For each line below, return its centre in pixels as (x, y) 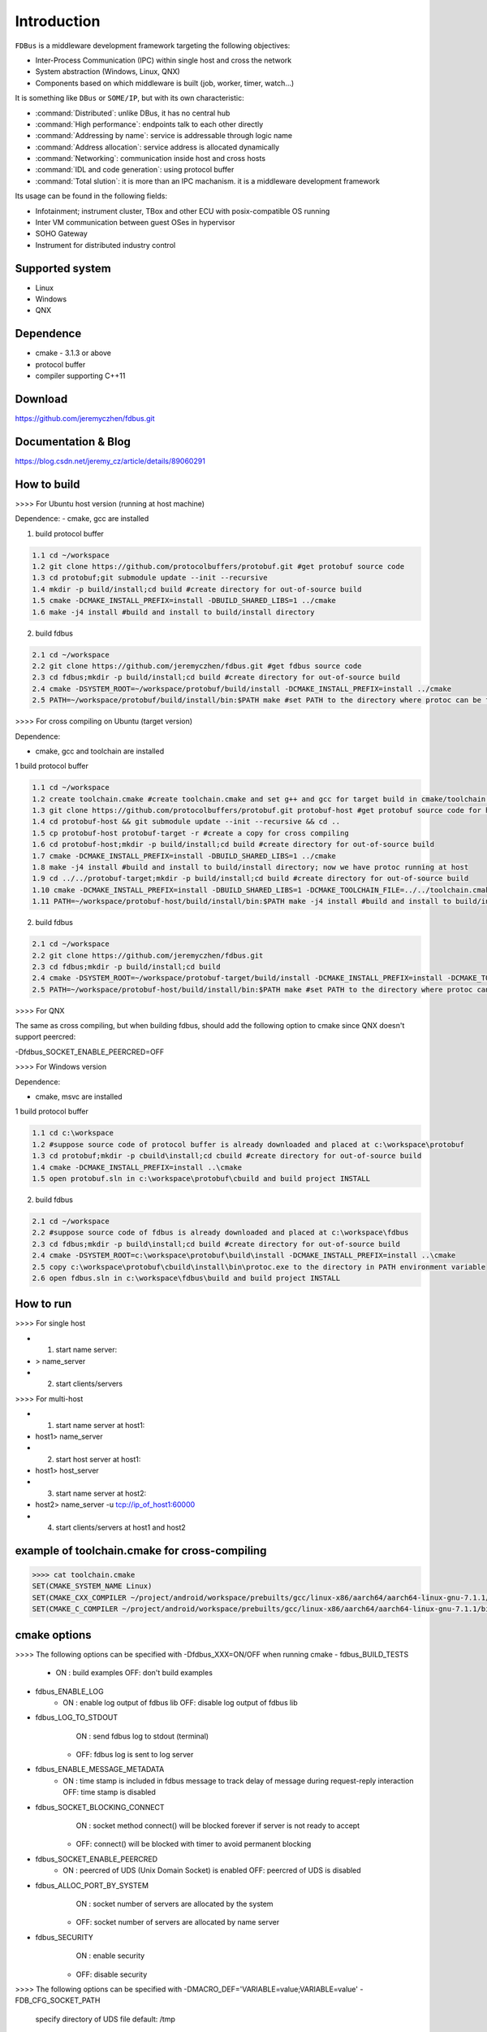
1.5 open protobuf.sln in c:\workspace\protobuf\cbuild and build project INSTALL (201, 1178)
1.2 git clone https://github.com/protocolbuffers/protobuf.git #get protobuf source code (218, 567)
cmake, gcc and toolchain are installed (100, 751)
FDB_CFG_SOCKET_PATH (58, 2000)
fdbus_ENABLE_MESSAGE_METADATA (100, 1769)
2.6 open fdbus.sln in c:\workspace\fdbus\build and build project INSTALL (186, 1278)
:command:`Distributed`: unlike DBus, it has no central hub (133, 113)
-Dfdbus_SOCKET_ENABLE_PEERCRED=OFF (90, 1052)
